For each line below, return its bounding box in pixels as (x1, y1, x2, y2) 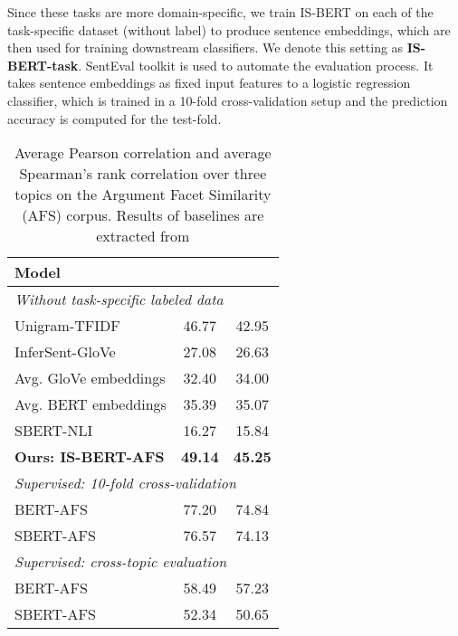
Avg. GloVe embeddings (14, 367, 166, 389)
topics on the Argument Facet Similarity (14, 184, 272, 205)
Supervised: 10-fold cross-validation (14, 472, 236, 494)
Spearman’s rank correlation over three (19, 163, 267, 185)
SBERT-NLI (14, 420, 93, 441)
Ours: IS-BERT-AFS (14, 446, 165, 468)
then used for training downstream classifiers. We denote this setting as (7, 38, 404, 57)
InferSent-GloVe (14, 341, 116, 363)
